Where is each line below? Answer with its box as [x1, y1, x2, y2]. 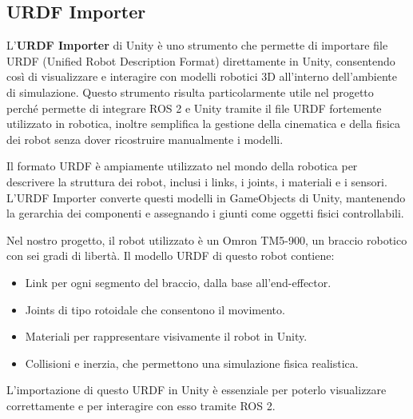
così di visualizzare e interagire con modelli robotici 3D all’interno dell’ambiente [6, 68, 397, 85]
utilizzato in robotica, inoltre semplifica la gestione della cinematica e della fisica [6, 115, 401, 132]
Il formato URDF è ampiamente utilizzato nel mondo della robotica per [6, 158, 358, 174]
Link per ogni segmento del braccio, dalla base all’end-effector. [25, 273, 332, 290]
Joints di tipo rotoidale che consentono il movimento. [25, 301, 285, 317]
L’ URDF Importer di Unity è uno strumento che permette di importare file [6, 37, 388, 54]
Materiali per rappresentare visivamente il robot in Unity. [25, 328, 308, 345]
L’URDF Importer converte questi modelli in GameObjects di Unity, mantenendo [6, 189, 406, 206]
